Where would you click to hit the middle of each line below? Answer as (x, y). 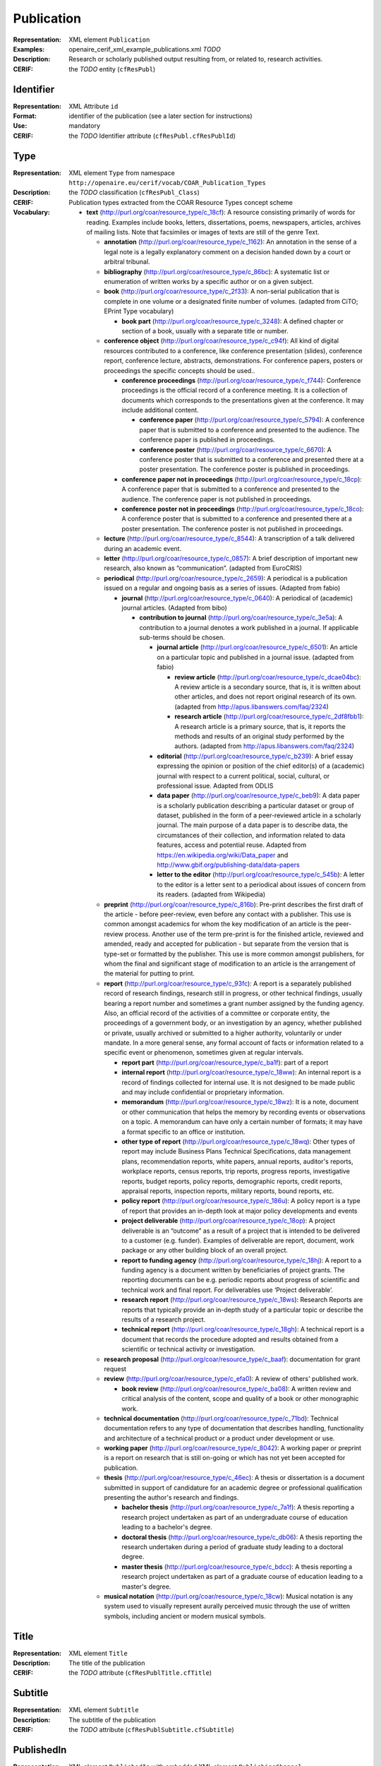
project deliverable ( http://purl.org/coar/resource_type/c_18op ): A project (228, 1221)
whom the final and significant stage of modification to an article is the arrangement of (230, 964)
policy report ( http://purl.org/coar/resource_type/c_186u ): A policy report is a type (241, 1201)
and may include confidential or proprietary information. (203, 1092)
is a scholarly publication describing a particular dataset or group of (255, 805)
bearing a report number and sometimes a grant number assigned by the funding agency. (234, 1003)
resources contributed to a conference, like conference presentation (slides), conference (233, 350)
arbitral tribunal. (127, 262)
